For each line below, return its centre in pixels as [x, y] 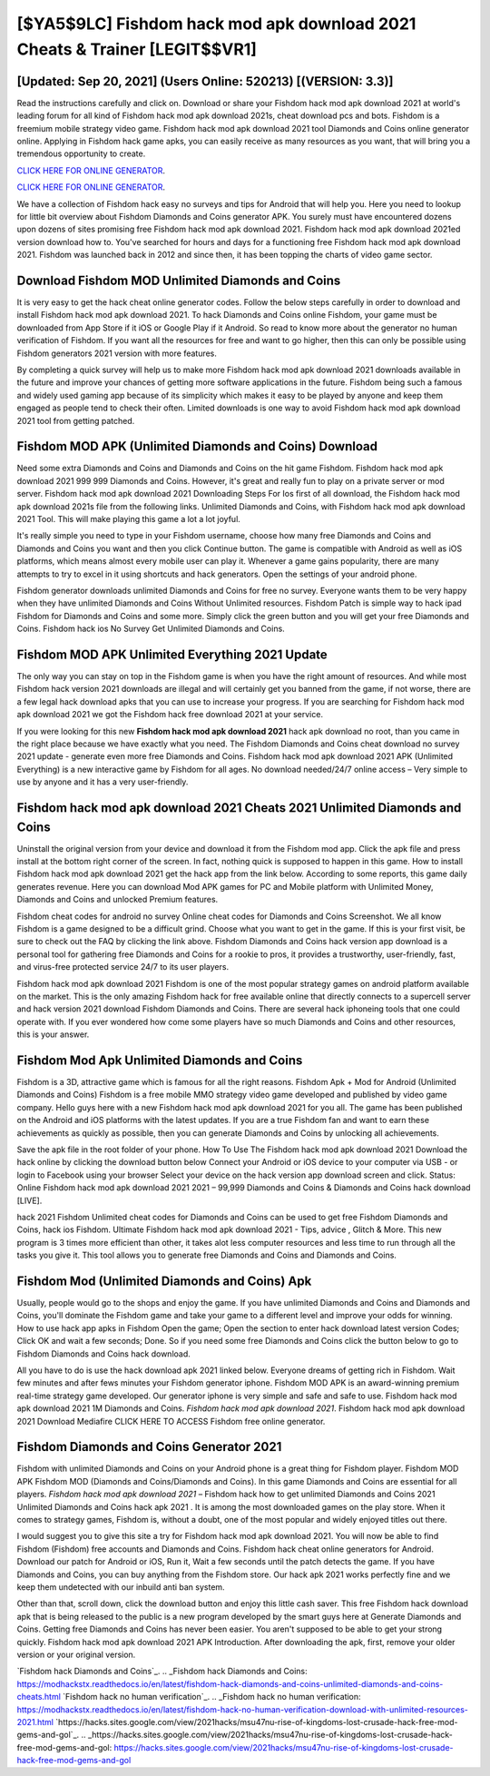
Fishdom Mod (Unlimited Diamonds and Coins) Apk [164, 1281]
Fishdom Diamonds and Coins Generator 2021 [149, 1447]
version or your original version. [76, 1654]
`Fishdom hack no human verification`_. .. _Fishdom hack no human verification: [212, 1697]
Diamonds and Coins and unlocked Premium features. [118, 900]
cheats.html [39, 1697]
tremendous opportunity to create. [81, 153]
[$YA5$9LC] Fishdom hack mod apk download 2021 [216, 24]
